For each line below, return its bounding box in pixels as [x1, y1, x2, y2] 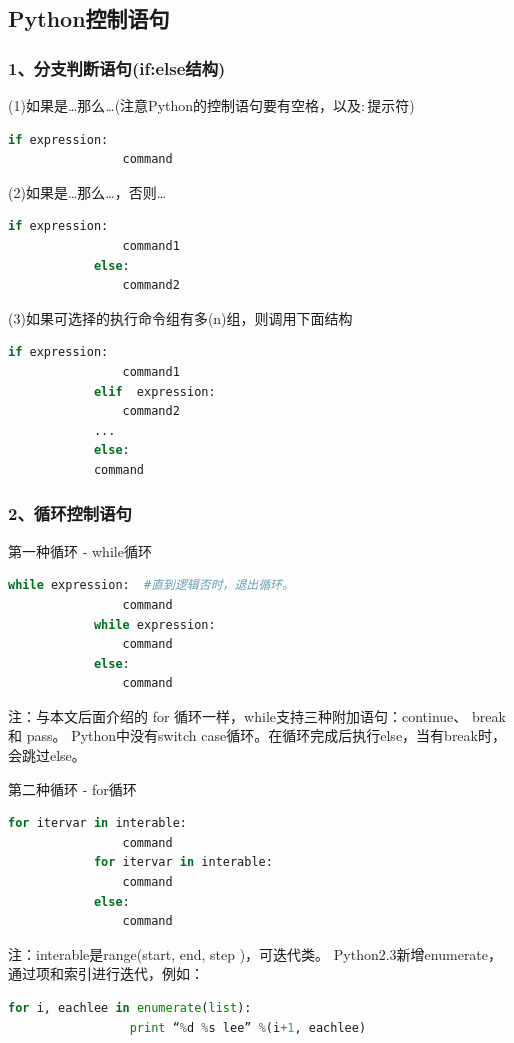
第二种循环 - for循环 [8, 778, 137, 799]
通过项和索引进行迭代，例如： [8, 963, 204, 984]
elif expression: [93, 384, 216, 399]
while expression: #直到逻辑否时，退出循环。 [8, 578, 294, 593]
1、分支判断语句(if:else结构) [8, 55, 226, 80]
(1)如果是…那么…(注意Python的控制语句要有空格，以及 [8, 95, 362, 115]
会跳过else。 [8, 745, 86, 766]
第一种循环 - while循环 [8, 540, 152, 561]
